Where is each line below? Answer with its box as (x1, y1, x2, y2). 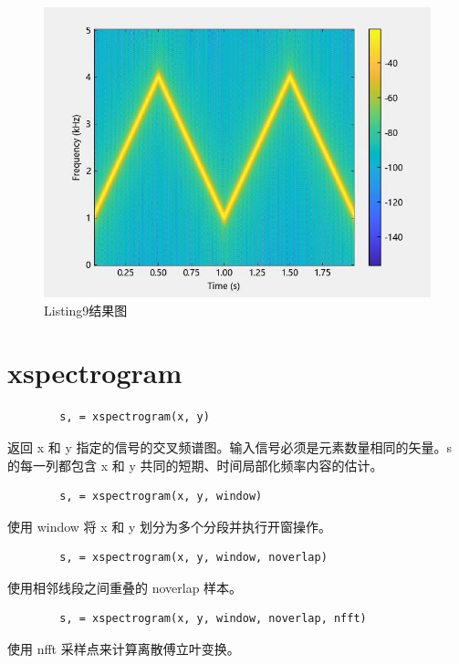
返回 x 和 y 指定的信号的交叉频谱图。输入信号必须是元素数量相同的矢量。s (7, 437, 452, 456)
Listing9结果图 (44, 300, 128, 319)
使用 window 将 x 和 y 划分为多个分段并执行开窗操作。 (7, 516, 332, 535)
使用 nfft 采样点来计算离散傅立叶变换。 (7, 639, 240, 659)
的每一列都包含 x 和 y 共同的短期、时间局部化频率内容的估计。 (7, 455, 383, 474)
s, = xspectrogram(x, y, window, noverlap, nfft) (59, 612, 367, 626)
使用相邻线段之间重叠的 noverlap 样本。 (7, 577, 243, 597)
